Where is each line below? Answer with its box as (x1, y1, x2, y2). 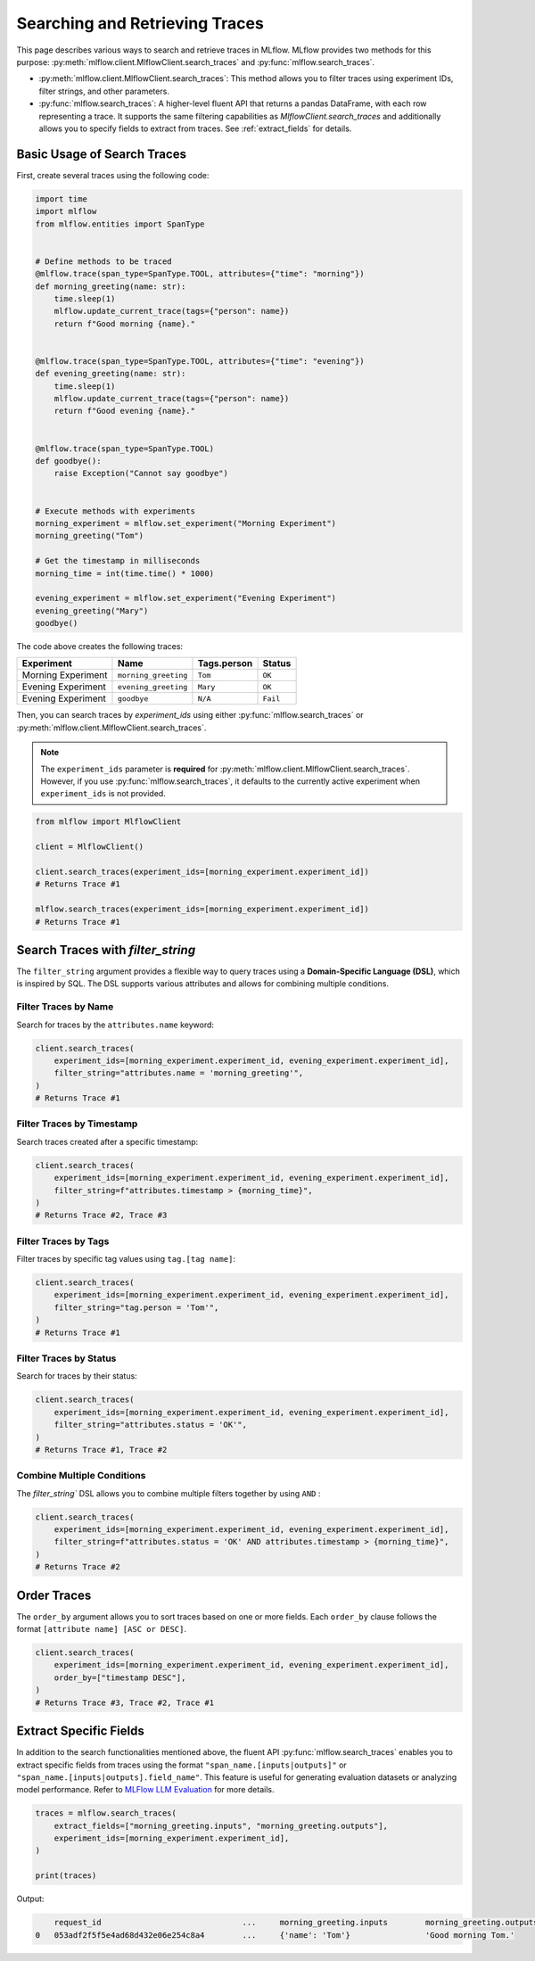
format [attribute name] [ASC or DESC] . (16, 1624, 187, 1635)
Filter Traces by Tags (16, 1235, 110, 1248)
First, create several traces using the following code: (16, 169, 210, 180)
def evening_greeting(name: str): (35, 368, 186, 379)
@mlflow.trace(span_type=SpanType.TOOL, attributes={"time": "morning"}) (35, 268, 365, 279)
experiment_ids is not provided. (40, 788, 167, 799)
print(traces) (35, 1871, 97, 1881)
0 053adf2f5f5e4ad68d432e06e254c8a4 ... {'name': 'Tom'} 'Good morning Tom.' (35, 1930, 515, 1940)
